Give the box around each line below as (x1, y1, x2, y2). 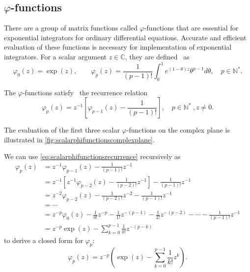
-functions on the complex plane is (126, 125, 230, 135)
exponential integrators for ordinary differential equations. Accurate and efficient (4, 32, 247, 42)
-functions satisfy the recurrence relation (22, 87, 148, 97)
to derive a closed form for (4, 235, 83, 245)
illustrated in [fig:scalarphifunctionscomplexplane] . (4, 135, 155, 145)
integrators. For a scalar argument (4, 51, 107, 61)
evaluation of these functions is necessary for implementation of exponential (4, 42, 232, 52)
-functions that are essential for (144, 23, 239, 33)
